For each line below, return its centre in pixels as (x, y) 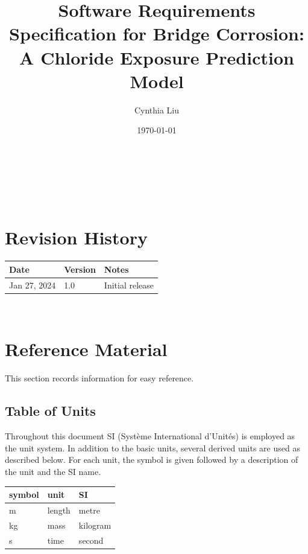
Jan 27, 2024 (33, 285)
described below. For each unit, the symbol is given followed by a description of (152, 460)
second (91, 540)
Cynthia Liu (157, 110)
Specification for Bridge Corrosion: (157, 33)
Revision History (76, 237)
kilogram (95, 525)
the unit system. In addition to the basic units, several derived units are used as (152, 447)
